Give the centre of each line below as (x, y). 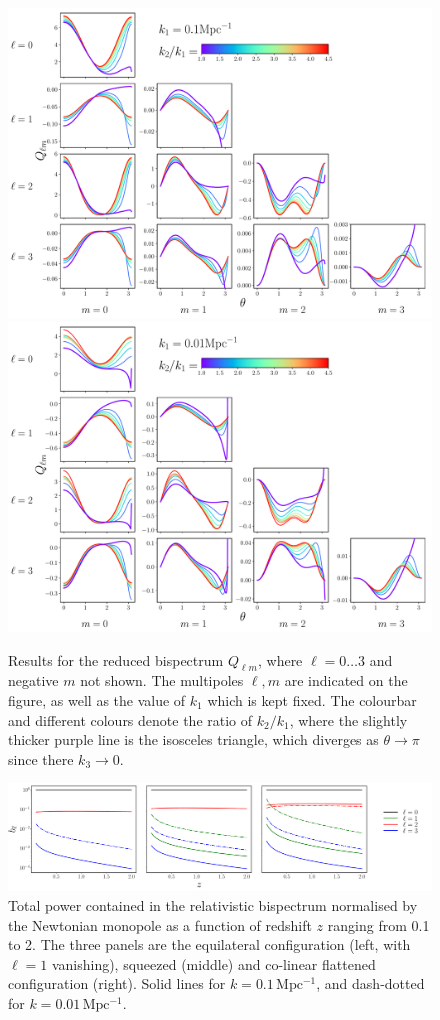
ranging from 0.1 (378, 924)
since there (41, 758)
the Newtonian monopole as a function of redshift (160, 924)
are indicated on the (346, 680)
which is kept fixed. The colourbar (312, 700)
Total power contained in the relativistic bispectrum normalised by (213, 905)
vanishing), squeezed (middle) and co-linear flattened (213, 963)
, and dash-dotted (370, 983)
